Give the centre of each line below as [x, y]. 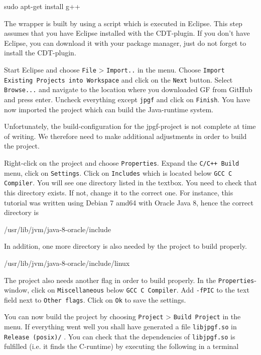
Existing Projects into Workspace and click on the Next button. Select [118, 79]
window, [17, 290]
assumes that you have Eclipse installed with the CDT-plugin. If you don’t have [127, 33]
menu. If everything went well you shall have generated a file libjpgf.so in [120, 327]
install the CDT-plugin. [40, 53]
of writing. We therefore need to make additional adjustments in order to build [125, 136]
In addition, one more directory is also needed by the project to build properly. [125, 246]
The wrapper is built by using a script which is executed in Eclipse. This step [123, 23]
